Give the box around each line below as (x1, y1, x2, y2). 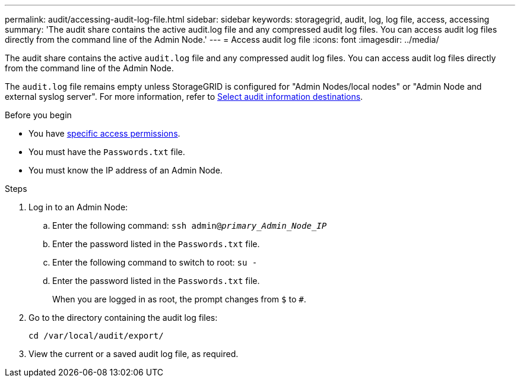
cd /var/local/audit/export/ (28, 331, 164, 340)
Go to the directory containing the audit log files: (28, 312, 218, 323)
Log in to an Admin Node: (28, 202, 128, 212)
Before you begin (5, 110, 72, 120)
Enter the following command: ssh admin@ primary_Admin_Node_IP (52, 220, 327, 231)
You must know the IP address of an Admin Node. (28, 165, 223, 175)
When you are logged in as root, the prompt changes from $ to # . (52, 294, 306, 304)
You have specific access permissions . (28, 128, 180, 138)
